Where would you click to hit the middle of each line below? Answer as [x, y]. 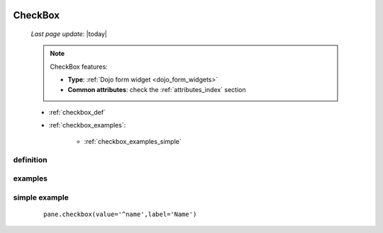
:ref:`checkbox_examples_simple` [133, 141]
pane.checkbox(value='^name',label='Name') [120, 214]
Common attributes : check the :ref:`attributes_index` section [157, 89]
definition [30, 159]
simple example [41, 197]
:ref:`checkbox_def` [77, 112]
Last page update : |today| [69, 34]
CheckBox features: [79, 67]
